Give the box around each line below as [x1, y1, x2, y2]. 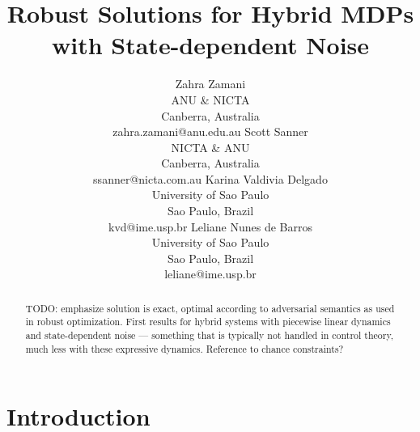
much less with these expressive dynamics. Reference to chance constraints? [25, 341, 344, 355]
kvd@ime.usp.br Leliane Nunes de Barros [108, 218, 312, 235]
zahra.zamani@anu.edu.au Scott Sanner [112, 123, 308, 140]
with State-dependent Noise [51, 28, 370, 61]
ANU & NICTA [171, 91, 250, 108]
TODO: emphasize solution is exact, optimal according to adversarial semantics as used [25, 301, 395, 315]
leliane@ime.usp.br [164, 265, 257, 282]
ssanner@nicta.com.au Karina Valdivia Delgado [93, 170, 328, 187]
